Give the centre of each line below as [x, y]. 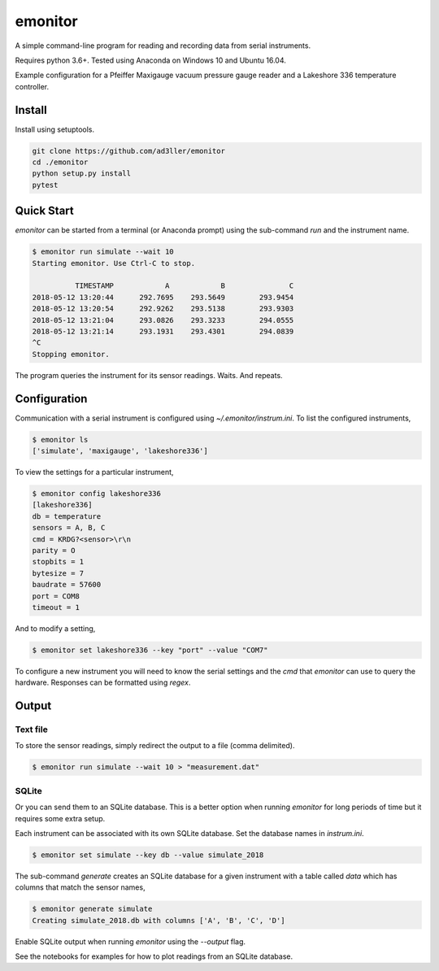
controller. [32, 86]
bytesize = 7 [58, 573]
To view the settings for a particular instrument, [94, 472]
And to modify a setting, [55, 628]
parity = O [54, 550]
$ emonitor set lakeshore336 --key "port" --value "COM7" [150, 650]
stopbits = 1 [58, 562]
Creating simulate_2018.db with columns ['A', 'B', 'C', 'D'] [159, 920]
